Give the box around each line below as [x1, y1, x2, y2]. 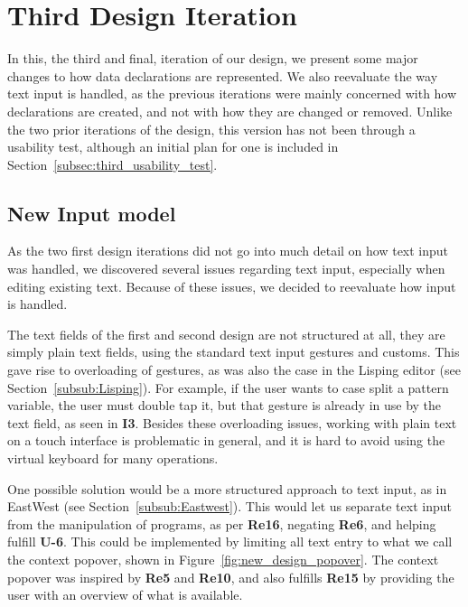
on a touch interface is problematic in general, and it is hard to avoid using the [7, 431, 445, 450]
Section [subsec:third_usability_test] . [7, 154, 218, 173]
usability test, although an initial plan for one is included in [7, 137, 339, 156]
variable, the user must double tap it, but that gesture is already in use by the [7, 396, 442, 415]
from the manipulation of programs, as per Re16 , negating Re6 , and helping [7, 514, 436, 533]
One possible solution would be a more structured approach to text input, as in [7, 479, 447, 498]
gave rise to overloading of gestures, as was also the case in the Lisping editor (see [7, 360, 461, 379]
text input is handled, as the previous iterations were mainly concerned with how [7, 84, 457, 103]
